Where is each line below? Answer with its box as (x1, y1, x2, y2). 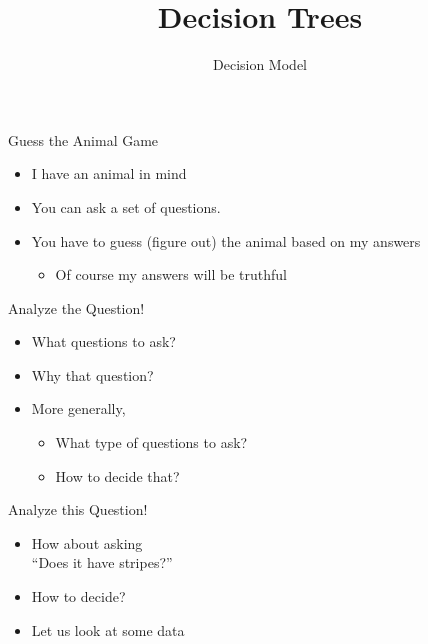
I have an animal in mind (31, 163, 187, 184)
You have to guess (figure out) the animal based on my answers (31, 230, 421, 251)
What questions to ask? (31, 331, 176, 352)
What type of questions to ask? (55, 432, 248, 453)
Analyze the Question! (8, 297, 145, 318)
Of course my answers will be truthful (55, 264, 287, 285)
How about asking (31, 532, 143, 553)
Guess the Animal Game (8, 129, 159, 150)
